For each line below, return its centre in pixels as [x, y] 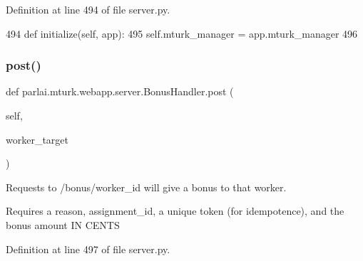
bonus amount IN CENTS [63, 224]
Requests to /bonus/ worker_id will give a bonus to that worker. [146, 187]
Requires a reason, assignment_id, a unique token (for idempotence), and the [175, 211]
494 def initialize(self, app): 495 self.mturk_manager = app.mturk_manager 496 [182, 33]
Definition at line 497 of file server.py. [88, 249]
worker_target [37, 139]
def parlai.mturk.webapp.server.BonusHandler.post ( [120, 91]
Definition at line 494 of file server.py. [88, 9]
